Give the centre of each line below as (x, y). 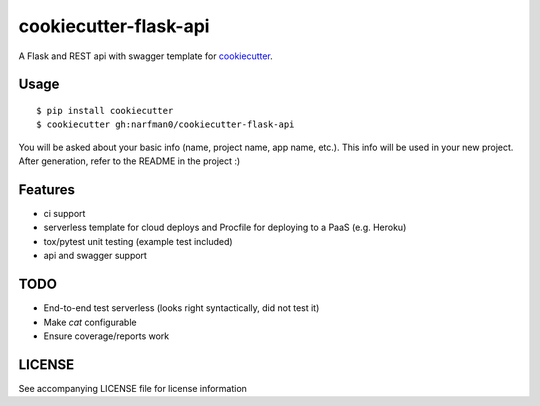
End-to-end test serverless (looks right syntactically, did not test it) (181, 308)
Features (46, 189)
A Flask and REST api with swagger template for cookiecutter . (146, 56)
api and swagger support (95, 256)
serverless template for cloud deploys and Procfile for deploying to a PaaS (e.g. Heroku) (225, 227)
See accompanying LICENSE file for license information (132, 388)
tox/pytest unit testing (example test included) (138, 241)
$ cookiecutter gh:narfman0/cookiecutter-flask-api (165, 124)
